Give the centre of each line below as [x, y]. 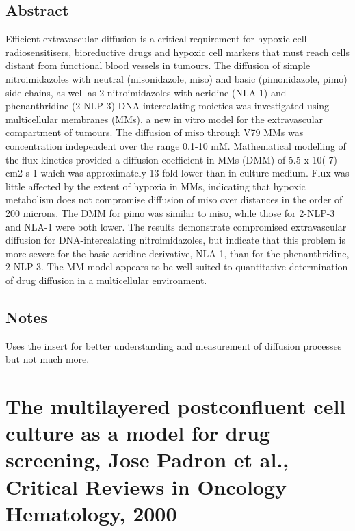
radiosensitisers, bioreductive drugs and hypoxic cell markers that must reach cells [177, 52]
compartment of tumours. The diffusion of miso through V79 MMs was [155, 132]
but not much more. [48, 359]
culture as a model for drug [138, 433]
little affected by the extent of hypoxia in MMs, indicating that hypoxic [156, 186]
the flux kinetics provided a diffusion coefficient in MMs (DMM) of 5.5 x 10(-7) [172, 159]
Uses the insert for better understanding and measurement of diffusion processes [174, 345]
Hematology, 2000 [91, 513]
